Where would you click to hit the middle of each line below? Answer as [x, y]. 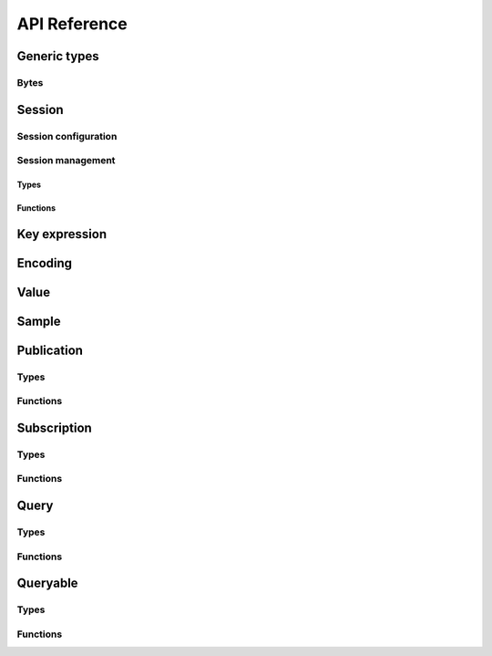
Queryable [47, 583]
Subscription [55, 427]
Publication [50, 350]
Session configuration [67, 136]
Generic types [58, 56]
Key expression [62, 234]
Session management [66, 161]
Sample [39, 321]
